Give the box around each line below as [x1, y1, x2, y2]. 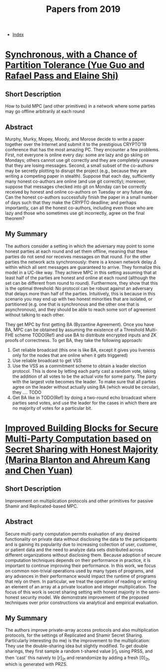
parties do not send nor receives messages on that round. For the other [5, 253, 151, 259]
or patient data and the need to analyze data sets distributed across [5, 547, 144, 553]
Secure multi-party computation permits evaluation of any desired [5, 531, 140, 537]
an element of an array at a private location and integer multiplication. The [5, 583, 157, 589]
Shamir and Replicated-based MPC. [5, 503, 78, 509]
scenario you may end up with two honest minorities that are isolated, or [5, 296, 153, 302]
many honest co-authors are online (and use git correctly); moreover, [5, 178, 147, 184]
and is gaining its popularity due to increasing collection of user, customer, [5, 541, 158, 547]
